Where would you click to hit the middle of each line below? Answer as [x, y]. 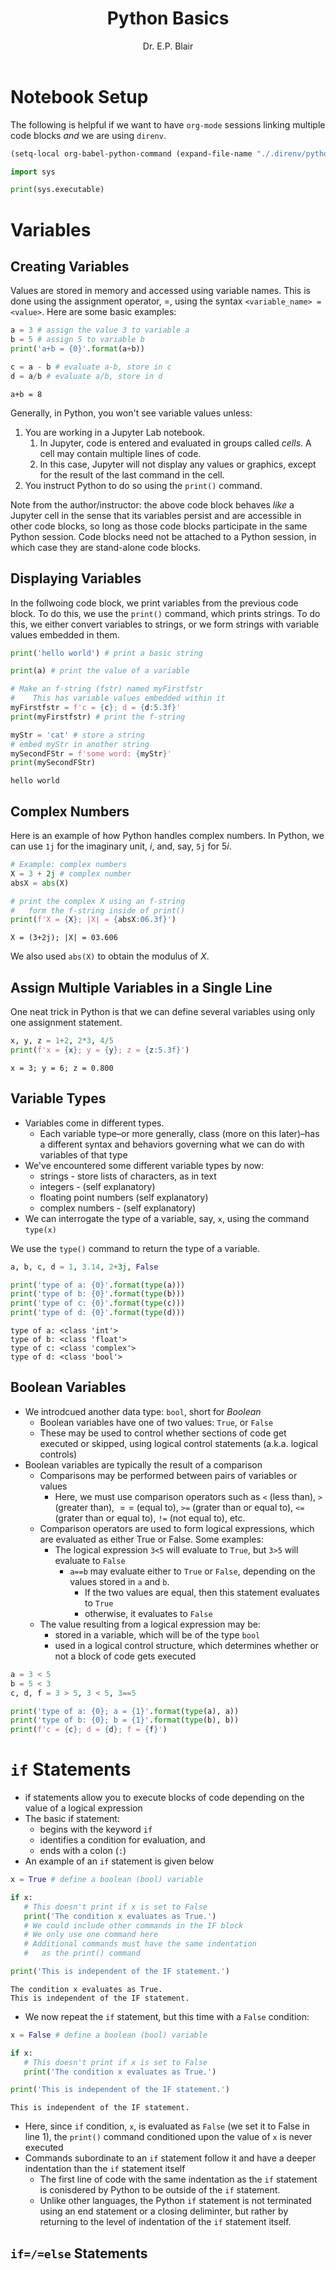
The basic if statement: [72, 1819]
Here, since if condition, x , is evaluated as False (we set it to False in [167, 2126]
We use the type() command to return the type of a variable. [135, 1248]
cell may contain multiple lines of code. [120, 453]
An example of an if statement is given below [119, 1861]
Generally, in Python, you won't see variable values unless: [131, 413]
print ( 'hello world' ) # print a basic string [106, 653]
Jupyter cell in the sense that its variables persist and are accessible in [156, 515]
